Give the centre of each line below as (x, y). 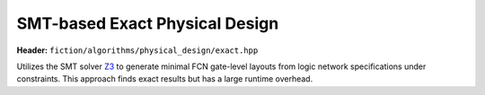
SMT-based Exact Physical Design (148, 23)
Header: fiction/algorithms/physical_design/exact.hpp (137, 50)
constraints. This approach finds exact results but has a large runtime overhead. (165, 79)
